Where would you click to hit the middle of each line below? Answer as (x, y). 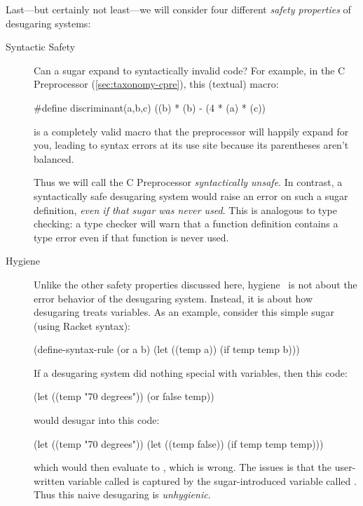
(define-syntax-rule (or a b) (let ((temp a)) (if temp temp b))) (167, 349)
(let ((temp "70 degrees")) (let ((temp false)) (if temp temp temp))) (179, 443)
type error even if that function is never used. (131, 237)
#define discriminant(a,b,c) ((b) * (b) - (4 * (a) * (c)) (150, 107)
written (49, 480)
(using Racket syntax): (82, 325)
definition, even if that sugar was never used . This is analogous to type (185, 209)
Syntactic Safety (41, 47)
